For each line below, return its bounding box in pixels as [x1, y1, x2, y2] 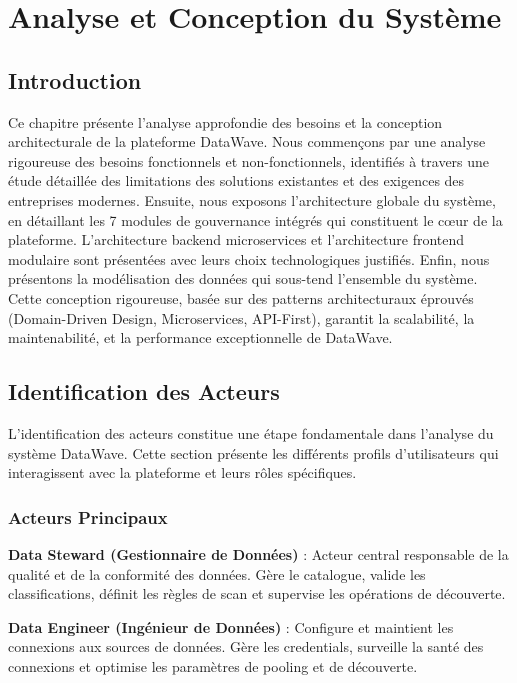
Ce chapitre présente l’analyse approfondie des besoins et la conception [8, 111, 443, 132]
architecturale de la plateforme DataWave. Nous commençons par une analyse [8, 131, 486, 152]
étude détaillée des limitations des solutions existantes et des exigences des [8, 170, 465, 191]
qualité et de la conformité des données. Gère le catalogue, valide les [8, 563, 426, 584]
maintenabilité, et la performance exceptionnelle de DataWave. [8, 327, 393, 348]
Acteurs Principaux [8, 504, 168, 529]
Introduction [8, 64, 142, 95]
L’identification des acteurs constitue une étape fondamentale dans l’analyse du [8, 422, 494, 443]
